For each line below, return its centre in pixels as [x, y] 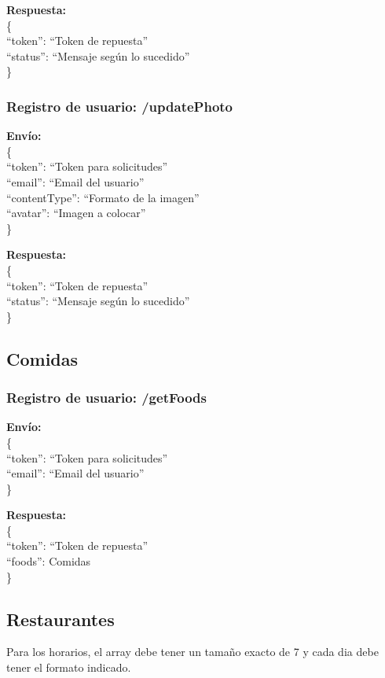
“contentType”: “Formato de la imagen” [103, 197]
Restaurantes [60, 619]
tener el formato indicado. [69, 667]
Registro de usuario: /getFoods [106, 398]
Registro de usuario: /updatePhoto [120, 106]
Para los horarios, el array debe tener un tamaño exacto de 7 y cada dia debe [192, 652]
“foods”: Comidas [49, 561]
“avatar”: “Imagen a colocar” [76, 213]
